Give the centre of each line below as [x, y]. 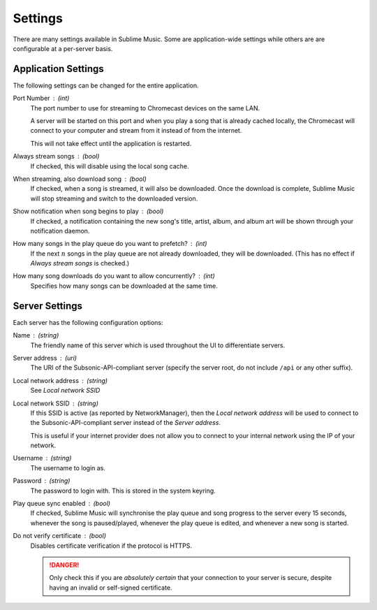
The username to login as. [68, 467]
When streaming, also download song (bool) [80, 179]
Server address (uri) [45, 358]
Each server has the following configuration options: [88, 322]
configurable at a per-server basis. [63, 48]
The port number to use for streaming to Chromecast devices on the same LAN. [145, 108]
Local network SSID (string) [56, 403]
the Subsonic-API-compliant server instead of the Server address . [126, 423]
